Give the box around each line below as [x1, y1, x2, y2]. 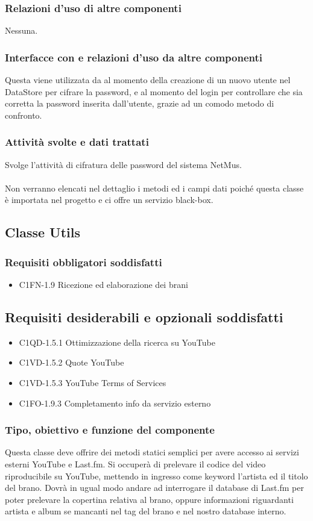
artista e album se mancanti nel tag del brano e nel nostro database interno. [5, 505, 286, 517]
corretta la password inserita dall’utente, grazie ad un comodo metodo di [5, 97, 274, 110]
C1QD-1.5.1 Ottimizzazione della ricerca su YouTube [19, 335, 215, 348]
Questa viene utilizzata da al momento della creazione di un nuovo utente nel [5, 73, 291, 86]
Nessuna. [5, 24, 38, 37]
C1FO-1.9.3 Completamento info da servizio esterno [19, 396, 211, 409]
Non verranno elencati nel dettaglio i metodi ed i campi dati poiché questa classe [5, 181, 304, 194]
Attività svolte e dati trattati [5, 134, 149, 149]
